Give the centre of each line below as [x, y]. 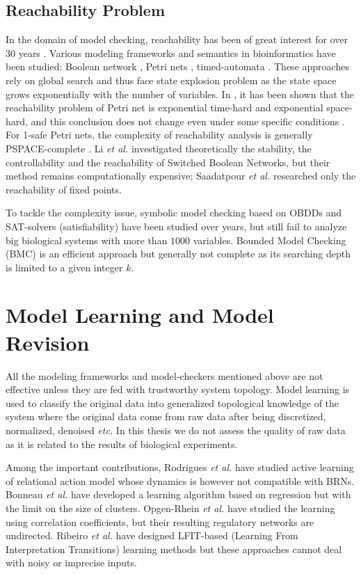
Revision [48, 342]
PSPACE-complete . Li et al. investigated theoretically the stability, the [159, 148]
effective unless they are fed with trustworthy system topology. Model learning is [178, 389]
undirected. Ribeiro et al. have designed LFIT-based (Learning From [152, 535]
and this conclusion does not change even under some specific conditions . [188, 121]
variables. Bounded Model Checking [270, 240]
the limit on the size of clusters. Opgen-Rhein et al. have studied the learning [170, 508]
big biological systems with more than [87, 240]
